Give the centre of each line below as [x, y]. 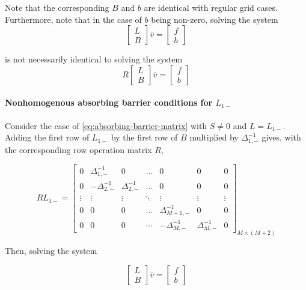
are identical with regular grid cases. [211, 7]
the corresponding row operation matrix [78, 149]
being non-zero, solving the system [215, 19]
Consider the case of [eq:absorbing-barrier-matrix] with [106, 125]
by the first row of [144, 137]
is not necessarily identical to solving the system [94, 59]
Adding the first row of [47, 137]
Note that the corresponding [57, 7]
